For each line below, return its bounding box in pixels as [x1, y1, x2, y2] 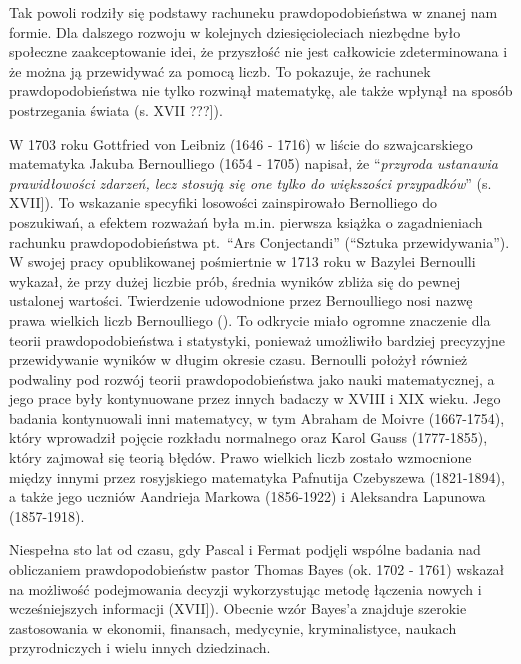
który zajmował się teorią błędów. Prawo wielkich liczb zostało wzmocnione [9, 447, 472, 468]
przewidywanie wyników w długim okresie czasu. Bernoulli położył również [9, 349, 468, 370]
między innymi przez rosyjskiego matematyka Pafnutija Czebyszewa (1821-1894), [9, 466, 505, 487]
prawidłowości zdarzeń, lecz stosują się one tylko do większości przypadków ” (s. [9, 172, 492, 193]
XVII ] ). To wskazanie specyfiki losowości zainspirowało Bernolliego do [9, 192, 438, 213]
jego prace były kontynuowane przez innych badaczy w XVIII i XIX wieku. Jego [9, 388, 501, 409]
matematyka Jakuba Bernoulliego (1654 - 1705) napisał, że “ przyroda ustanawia [9, 153, 498, 174]
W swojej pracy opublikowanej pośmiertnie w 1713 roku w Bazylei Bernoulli [9, 251, 476, 272]
